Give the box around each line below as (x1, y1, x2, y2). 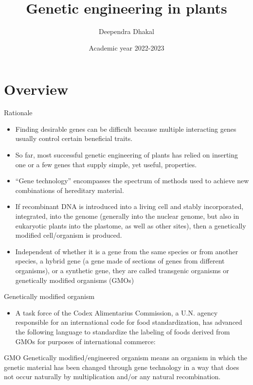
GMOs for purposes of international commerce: (15, 336, 156, 346)
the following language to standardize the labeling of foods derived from (15, 326, 230, 336)
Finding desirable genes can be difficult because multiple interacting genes (15, 123, 236, 134)
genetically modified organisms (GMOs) (15, 275, 134, 285)
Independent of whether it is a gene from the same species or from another (15, 246, 238, 256)
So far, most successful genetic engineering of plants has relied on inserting (15, 150, 238, 160)
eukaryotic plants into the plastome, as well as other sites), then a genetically (15, 220, 246, 230)
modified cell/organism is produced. (15, 230, 122, 240)
